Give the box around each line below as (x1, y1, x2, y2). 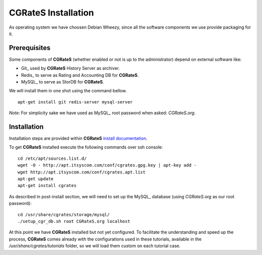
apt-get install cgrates (17, 183, 77, 188)
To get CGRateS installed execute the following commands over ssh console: (9, 144, 164, 150)
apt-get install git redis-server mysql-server (17, 99, 133, 104)
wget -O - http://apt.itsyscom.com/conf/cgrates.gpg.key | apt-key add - (17, 163, 197, 168)
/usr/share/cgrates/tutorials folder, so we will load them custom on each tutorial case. (9, 243, 180, 249)
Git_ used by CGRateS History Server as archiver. (21, 66, 120, 71)
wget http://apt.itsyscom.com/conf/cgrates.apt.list (17, 169, 146, 175)
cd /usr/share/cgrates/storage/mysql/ (17, 212, 110, 217)
